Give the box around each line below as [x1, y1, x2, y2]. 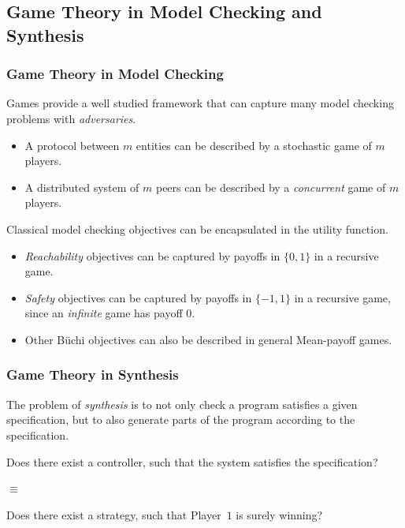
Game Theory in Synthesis [6, 365, 179, 384]
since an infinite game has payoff [24, 305, 183, 321]
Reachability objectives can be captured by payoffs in [24, 247, 281, 264]
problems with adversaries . [6, 110, 136, 126]
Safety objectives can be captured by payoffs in [24, 289, 252, 305]
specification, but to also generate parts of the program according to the [6, 411, 355, 428]
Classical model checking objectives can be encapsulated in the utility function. [6, 220, 388, 237]
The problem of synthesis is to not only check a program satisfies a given [6, 395, 358, 412]
